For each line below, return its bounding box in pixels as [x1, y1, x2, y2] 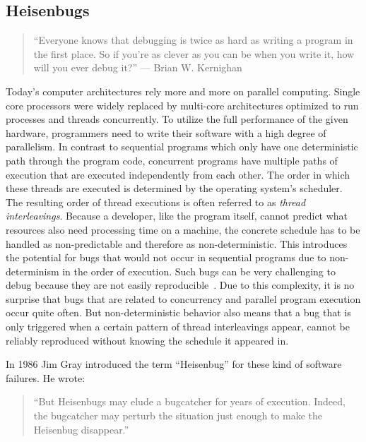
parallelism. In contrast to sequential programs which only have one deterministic [6, 139, 358, 154]
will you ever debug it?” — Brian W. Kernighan [33, 60, 242, 75]
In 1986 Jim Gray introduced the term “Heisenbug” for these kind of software [6, 357, 342, 371]
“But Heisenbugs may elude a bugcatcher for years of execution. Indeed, [33, 394, 346, 409]
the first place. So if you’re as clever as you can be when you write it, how [33, 46, 355, 61]
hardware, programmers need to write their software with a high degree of [6, 125, 326, 140]
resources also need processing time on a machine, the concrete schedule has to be [6, 222, 360, 237]
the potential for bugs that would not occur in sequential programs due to [6, 250, 326, 265]
